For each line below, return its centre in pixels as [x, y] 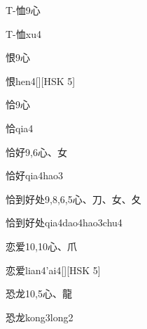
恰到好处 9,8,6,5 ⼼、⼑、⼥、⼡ [73, 199]
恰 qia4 [20, 128]
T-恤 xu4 [23, 33]
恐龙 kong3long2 [40, 317]
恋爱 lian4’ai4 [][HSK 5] [53, 270]
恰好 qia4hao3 [35, 175]
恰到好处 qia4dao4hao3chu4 [64, 222]
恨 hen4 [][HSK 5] [41, 80]
